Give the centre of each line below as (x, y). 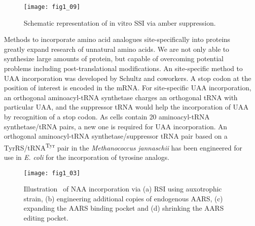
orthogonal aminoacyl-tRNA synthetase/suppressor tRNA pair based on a (116, 136)
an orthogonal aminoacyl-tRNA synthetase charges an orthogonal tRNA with (121, 97)
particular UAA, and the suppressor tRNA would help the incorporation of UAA (126, 107)
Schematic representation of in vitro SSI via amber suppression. (120, 22)
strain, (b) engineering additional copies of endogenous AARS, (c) (123, 198)
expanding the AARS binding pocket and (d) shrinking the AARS (124, 208)
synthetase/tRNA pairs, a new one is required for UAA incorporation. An (116, 126)
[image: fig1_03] (52, 173)
